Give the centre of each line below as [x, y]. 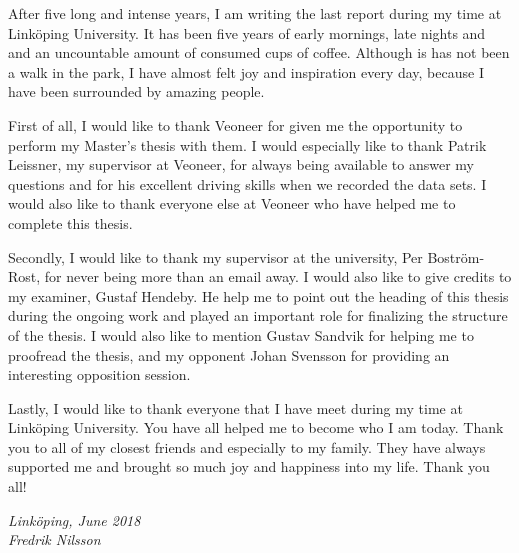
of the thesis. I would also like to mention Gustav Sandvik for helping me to [241, 334]
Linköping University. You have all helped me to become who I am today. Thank [256, 427]
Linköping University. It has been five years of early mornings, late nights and [247, 32]
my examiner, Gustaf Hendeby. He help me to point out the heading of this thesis [258, 295]
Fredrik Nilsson [54, 539]
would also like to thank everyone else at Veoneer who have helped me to [232, 203]
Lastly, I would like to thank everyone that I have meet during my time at [235, 407]
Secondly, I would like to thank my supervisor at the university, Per [215, 256]
